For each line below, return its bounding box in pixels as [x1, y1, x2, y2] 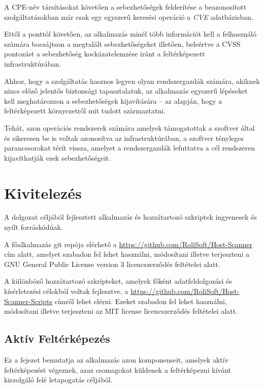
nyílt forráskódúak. [4, 222, 63, 232]
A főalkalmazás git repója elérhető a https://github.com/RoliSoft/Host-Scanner [4, 238, 253, 249]
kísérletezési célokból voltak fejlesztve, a [4, 286, 128, 296]
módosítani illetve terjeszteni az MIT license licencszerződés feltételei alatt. [4, 306, 238, 316]
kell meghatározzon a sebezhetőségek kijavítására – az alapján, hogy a [4, 95, 222, 106]
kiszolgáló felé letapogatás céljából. [4, 374, 113, 385]
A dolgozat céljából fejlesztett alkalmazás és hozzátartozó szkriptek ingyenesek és [4, 212, 257, 222]
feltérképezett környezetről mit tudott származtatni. [4, 105, 166, 116]
